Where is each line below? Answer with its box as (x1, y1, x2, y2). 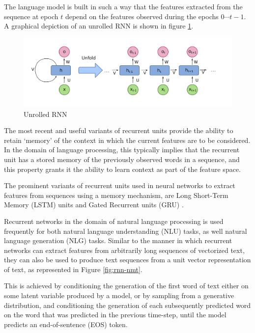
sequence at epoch (4, 11, 58, 21)
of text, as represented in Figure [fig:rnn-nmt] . (4, 264, 142, 274)
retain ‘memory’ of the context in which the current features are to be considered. (4, 135, 251, 145)
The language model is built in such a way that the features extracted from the (4, 1, 243, 11)
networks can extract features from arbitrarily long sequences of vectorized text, (4, 245, 245, 255)
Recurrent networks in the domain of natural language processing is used (4, 216, 224, 226)
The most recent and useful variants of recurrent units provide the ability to (4, 125, 233, 136)
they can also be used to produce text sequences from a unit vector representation (4, 254, 251, 265)
